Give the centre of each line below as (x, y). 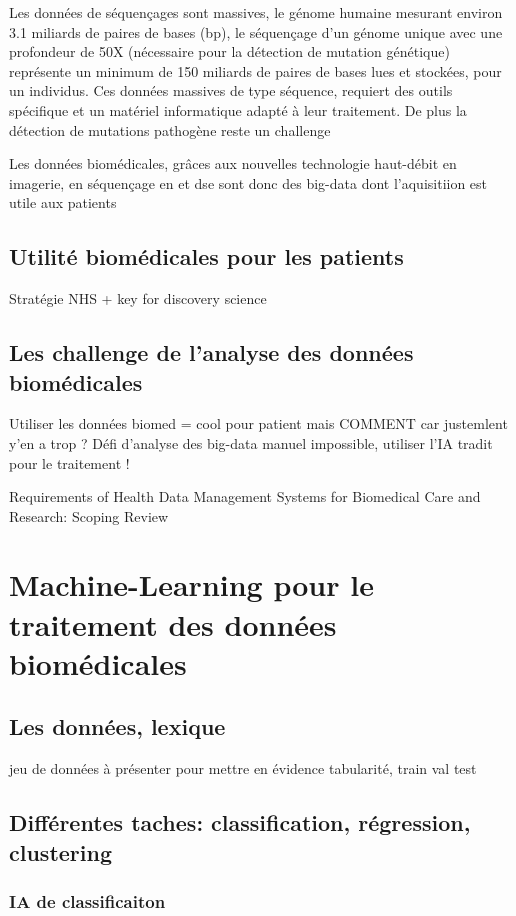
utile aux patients (63, 202)
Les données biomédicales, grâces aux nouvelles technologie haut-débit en (233, 163)
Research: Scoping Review (89, 515)
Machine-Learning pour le (191, 584)
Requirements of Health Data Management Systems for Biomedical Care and (245, 496)
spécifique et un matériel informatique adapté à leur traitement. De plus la (238, 109)
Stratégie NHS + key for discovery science (138, 298)
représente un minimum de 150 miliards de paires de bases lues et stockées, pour (255, 70)
